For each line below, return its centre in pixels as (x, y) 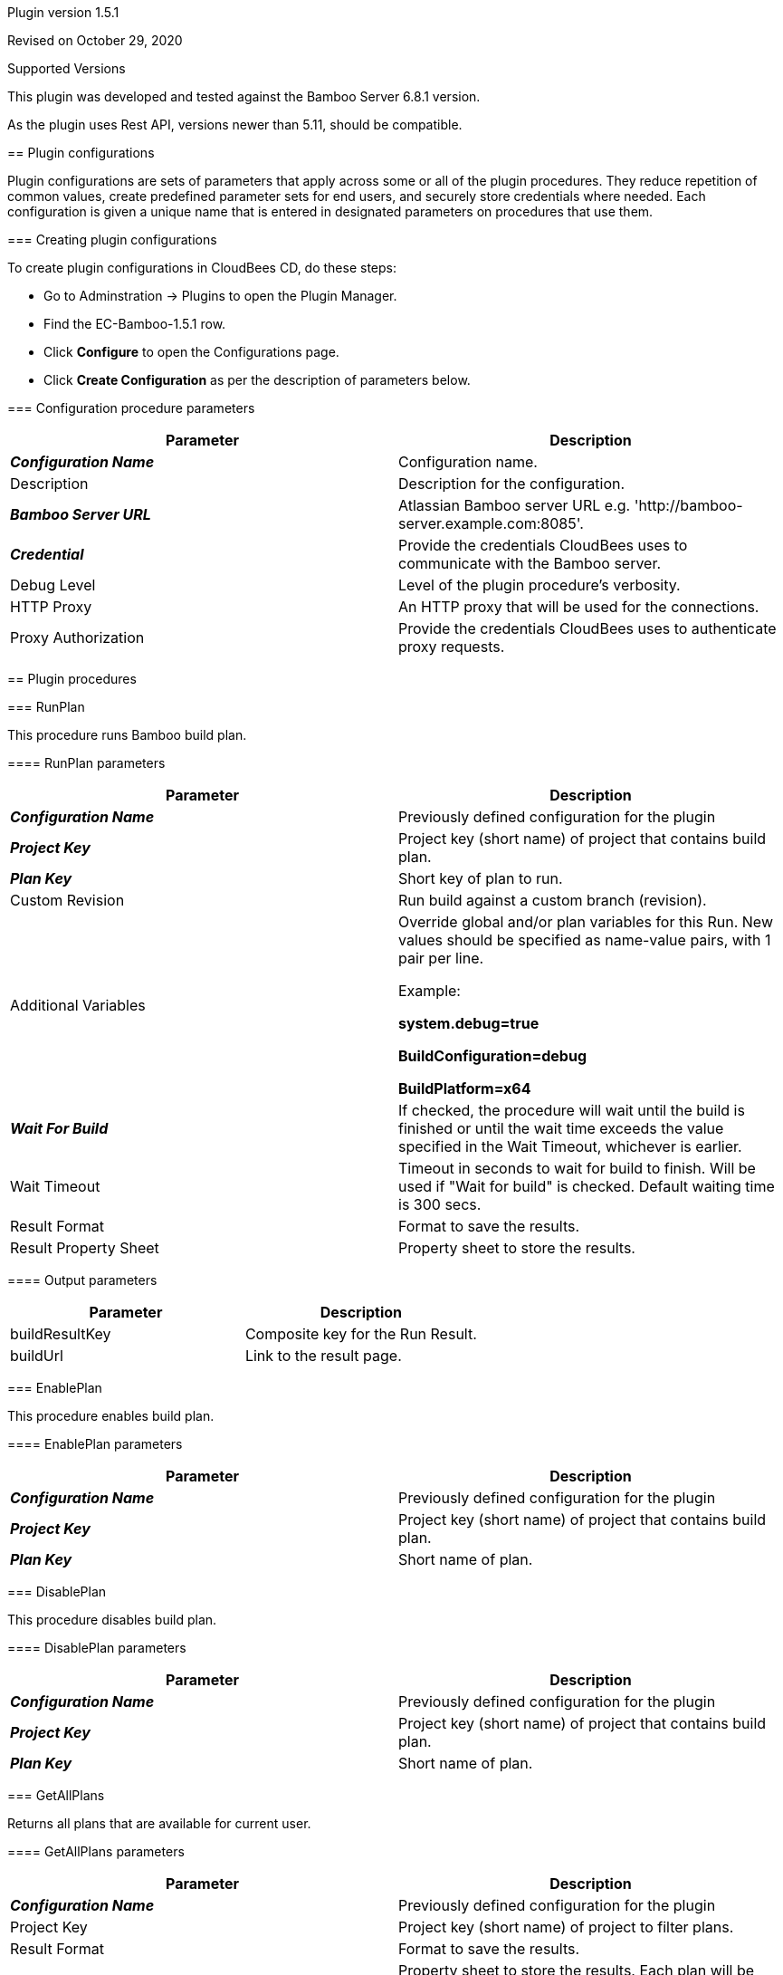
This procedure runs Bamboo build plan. (127, 735)
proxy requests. (452, 647)
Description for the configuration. (512, 484)
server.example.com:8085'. (491, 523)
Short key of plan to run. (481, 878)
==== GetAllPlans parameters (96, 1851)
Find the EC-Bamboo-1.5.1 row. (135, 324)
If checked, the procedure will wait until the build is (572, 1110)
